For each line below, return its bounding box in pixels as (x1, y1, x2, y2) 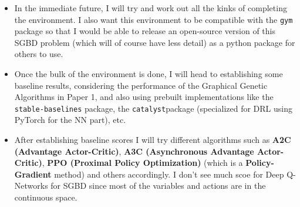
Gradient (14, 168, 52, 180)
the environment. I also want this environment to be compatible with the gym (14, 13, 293, 25)
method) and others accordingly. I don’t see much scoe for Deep (54, 168, 284, 180)
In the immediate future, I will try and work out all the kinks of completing (14, 2, 287, 14)
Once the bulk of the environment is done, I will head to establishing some (14, 68, 283, 80)
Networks (14, 179, 48, 192)
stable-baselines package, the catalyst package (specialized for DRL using (14, 102, 292, 114)
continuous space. (14, 191, 77, 203)
